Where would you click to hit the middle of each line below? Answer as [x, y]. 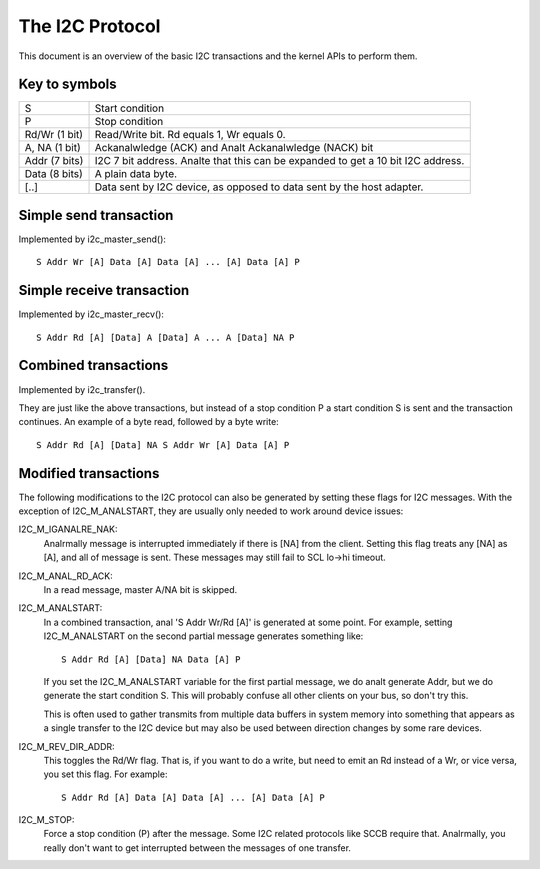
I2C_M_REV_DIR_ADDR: [66, 746]
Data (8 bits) [54, 174]
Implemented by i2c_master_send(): [92, 239]
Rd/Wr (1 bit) [54, 135]
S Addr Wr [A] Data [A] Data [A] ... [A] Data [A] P [168, 262]
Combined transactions [93, 365]
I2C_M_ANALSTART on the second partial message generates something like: [203, 636]
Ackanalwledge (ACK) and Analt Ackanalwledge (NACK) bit [234, 148]
